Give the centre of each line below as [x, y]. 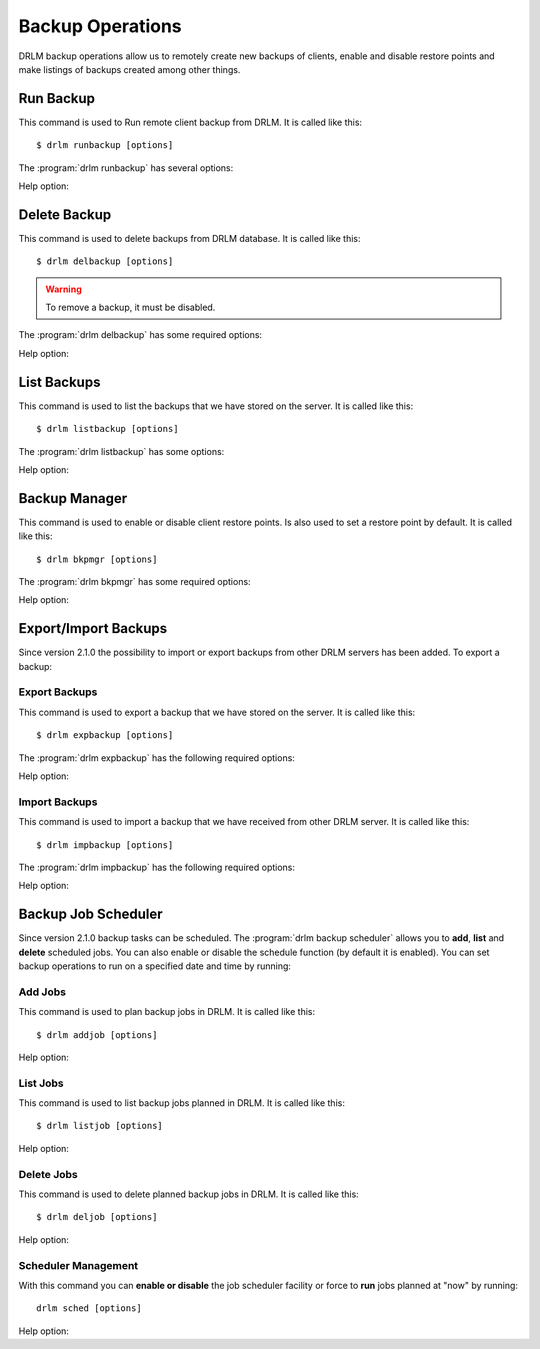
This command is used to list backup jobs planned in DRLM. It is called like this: [181, 1103]
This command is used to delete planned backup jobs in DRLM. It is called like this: [188, 1194]
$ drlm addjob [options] [97, 1034]
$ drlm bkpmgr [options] [97, 559]
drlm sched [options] [89, 1308]
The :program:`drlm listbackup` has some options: [121, 451]
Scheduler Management [78, 1265]
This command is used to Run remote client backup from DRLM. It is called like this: [190, 122]
